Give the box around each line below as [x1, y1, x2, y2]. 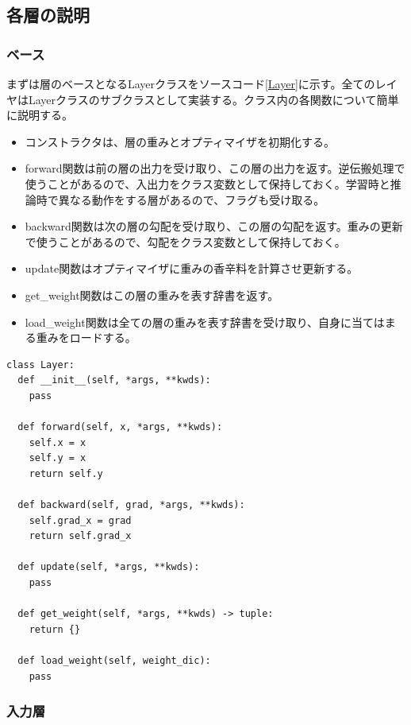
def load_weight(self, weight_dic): [17, 655, 211, 666]
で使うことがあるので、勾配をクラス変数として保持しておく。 [25, 233, 346, 250]
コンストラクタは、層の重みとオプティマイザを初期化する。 [25, 133, 336, 149]
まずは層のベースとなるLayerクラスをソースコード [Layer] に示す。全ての [6, 76, 375, 91]
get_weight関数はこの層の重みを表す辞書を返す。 [25, 286, 279, 303]
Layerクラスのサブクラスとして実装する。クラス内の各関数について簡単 [28, 91, 399, 107]
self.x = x [29, 436, 86, 448]
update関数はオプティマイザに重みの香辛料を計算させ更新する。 [25, 260, 359, 277]
